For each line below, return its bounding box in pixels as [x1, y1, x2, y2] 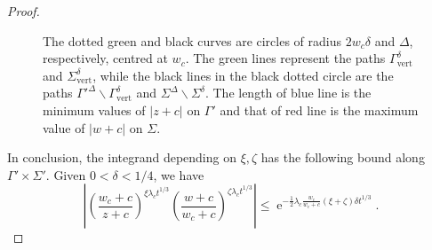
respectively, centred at [43, 49, 168, 67]
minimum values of [43, 100, 146, 119]
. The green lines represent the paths [185, 49, 386, 67]
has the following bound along [260, 148, 425, 167]
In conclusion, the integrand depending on [7, 148, 236, 167]
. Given [45, 165, 86, 184]
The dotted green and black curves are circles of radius [43, 31, 342, 50]
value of [43, 118, 85, 137]
